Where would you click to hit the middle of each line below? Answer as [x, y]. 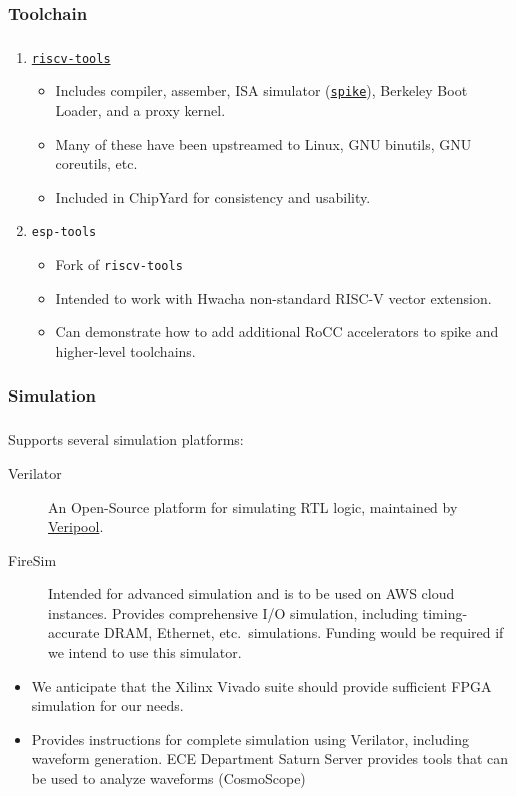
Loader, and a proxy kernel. [140, 110]
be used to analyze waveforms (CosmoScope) [168, 778]
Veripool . [76, 526]
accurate [74, 632]
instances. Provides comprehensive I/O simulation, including [233, 612]
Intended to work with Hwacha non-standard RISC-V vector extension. [273, 297]
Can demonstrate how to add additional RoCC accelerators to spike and [277, 331]
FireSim [32, 559]
